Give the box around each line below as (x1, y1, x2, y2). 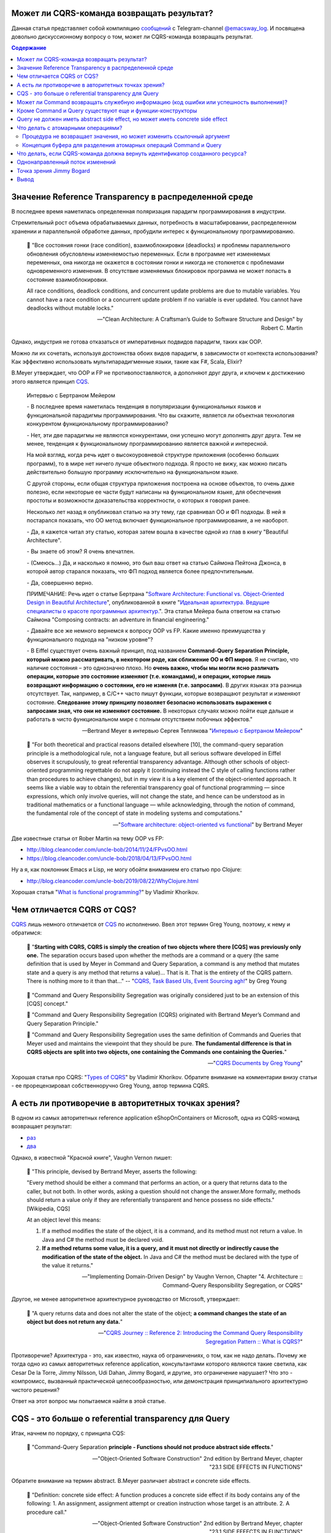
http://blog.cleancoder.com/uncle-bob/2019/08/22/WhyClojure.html (26, 877, 199, 884)
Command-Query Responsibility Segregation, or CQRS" (162, 1282, 303, 1289)
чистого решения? (11, 1386, 60, 1393)
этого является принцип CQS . (11, 378, 89, 385)
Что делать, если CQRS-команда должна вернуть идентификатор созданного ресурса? (17, 150, 247, 157)
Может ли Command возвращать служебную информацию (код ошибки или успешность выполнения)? (17, 98, 287, 105)
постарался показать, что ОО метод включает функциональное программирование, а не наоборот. (26, 517, 289, 524)
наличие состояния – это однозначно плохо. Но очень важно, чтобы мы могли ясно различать (26, 664, 280, 671)
